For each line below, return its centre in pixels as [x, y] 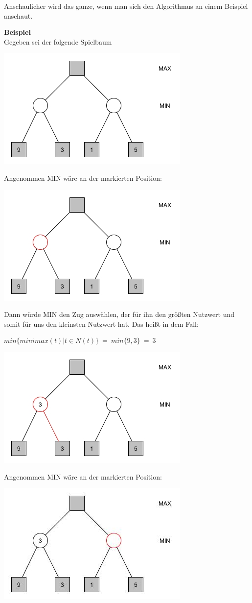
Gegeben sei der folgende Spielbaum [58, 41]
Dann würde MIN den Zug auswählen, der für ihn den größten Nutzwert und [119, 314]
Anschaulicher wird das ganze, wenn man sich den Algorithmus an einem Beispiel [126, 6]
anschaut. [18, 15]
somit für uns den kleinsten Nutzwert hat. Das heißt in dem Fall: [101, 324]
